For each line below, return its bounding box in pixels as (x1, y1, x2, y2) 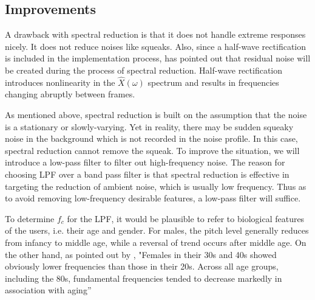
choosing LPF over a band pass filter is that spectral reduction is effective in (5, 167, 290, 180)
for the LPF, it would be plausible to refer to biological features (67, 212, 305, 225)
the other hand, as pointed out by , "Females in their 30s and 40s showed (5, 248, 277, 260)
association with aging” (5, 284, 92, 296)
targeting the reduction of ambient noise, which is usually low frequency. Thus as (5, 180, 307, 192)
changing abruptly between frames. (5, 88, 135, 100)
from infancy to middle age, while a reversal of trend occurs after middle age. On (5, 235, 307, 248)
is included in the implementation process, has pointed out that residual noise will (5, 52, 311, 65)
